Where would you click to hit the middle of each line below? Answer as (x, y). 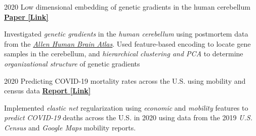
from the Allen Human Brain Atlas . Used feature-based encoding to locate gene (127, 43)
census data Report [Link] (48, 91)
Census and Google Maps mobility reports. (70, 127)
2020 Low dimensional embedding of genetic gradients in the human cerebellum (127, 7)
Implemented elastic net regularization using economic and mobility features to (126, 107)
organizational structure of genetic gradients (72, 63)
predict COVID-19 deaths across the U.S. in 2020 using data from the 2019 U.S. (128, 117)
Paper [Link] (26, 16)
